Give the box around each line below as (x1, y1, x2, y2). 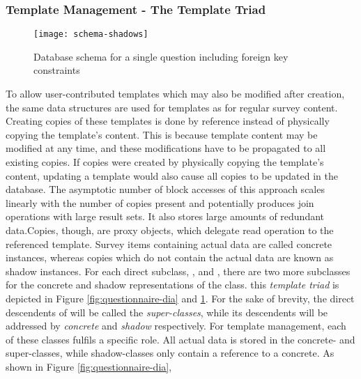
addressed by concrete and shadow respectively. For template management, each (6, 318, 346, 333)
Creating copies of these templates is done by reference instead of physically (6, 114, 330, 128)
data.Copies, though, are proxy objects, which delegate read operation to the (6, 223, 334, 237)
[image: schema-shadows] (33, 29, 148, 40)
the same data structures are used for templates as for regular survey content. (6, 100, 338, 114)
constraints (33, 63, 80, 77)
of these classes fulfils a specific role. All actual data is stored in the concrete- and (6, 332, 355, 346)
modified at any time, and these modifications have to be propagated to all (6, 141, 326, 155)
